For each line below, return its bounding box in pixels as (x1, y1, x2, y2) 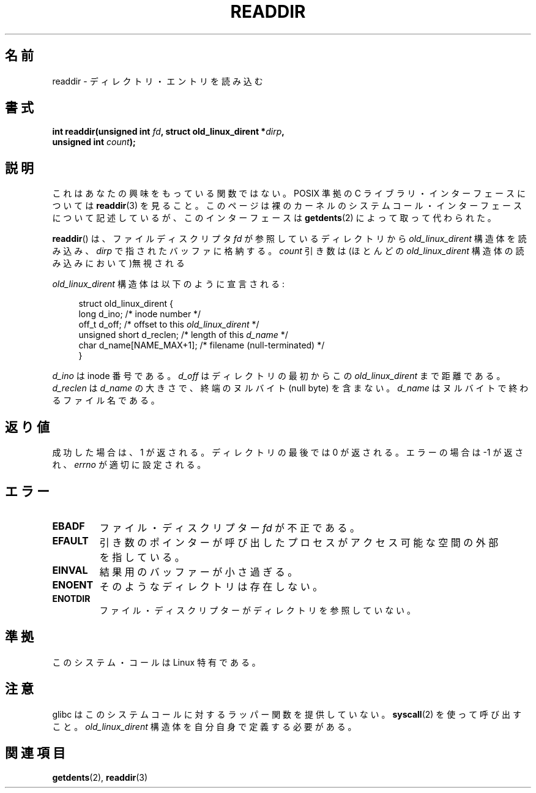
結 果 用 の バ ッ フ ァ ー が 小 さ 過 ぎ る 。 (99, 565, 298, 578)
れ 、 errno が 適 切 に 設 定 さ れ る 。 (52, 459, 206, 470)
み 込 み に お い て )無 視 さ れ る (52, 258, 185, 269)
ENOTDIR (52, 593, 91, 604)
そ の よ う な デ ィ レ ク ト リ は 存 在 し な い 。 (99, 580, 323, 593)
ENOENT (52, 578, 94, 591)
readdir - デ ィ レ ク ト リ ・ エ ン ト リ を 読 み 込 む (52, 75, 263, 86)
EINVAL (52, 563, 88, 576)
